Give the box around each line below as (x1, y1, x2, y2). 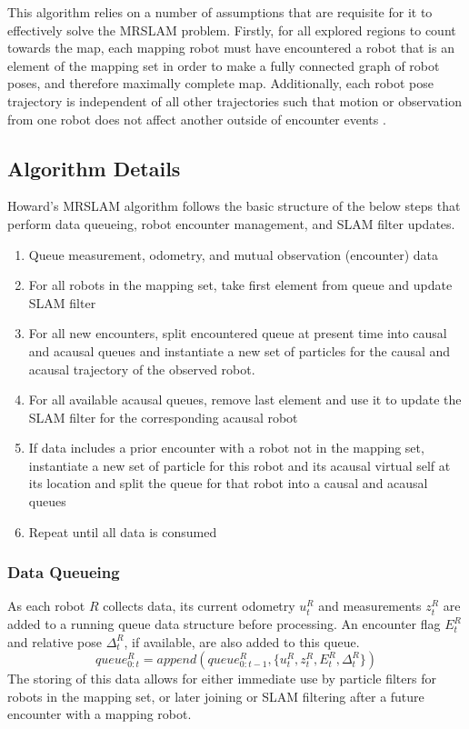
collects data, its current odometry (103, 596, 295, 615)
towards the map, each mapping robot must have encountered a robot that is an (7, 38, 454, 57)
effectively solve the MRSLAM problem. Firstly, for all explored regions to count (7, 20, 456, 39)
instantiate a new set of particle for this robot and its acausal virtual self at (28, 455, 451, 474)
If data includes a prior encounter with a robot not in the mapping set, (28, 438, 424, 457)
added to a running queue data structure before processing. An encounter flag (7, 614, 441, 634)
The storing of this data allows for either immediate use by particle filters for (7, 669, 436, 688)
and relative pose (7, 632, 102, 651)
